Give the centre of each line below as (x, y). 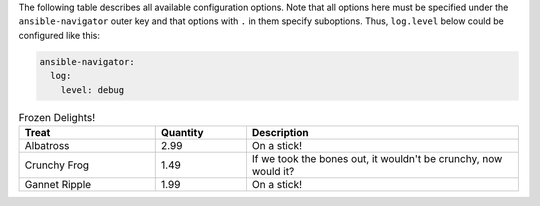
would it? (273, 171)
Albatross (47, 145)
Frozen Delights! (56, 117)
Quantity (182, 132)
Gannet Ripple (58, 184)
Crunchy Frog (57, 165)
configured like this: (59, 35)
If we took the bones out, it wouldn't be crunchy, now (377, 158)
